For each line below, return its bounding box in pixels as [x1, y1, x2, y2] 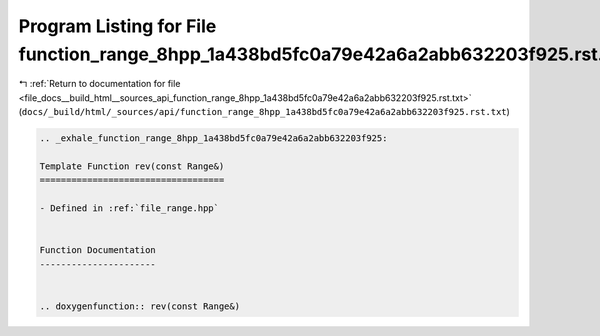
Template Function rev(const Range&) [39, 160, 225, 172]
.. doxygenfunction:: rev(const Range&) [39, 300, 240, 312]
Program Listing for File [18, 15, 217, 37]
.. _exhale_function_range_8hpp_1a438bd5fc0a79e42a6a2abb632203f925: [39, 133, 388, 144]
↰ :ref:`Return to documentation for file [18, 78, 181, 90]
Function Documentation [39, 245, 157, 256]
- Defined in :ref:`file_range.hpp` [39, 203, 220, 214]
